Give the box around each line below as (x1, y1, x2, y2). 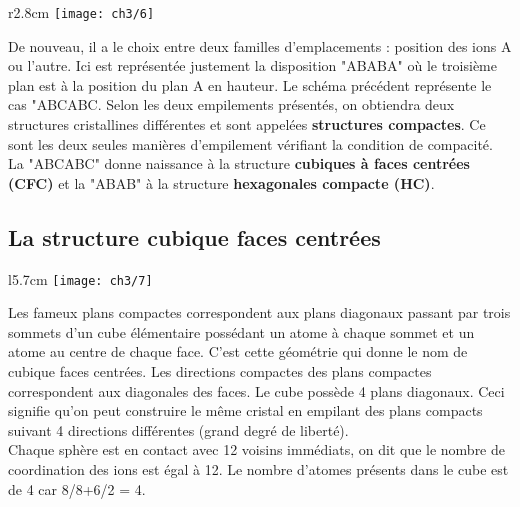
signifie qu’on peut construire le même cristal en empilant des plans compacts (8, 400, 483, 421)
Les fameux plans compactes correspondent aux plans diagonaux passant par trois (8, 302, 511, 323)
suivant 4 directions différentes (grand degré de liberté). (8, 419, 349, 440)
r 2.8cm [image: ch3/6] (8, 2, 155, 22)
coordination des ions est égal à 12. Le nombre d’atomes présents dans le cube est (8, 459, 509, 480)
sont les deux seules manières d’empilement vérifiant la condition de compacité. (8, 133, 493, 154)
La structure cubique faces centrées (8, 221, 381, 252)
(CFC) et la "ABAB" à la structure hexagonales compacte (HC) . (8, 172, 435, 193)
